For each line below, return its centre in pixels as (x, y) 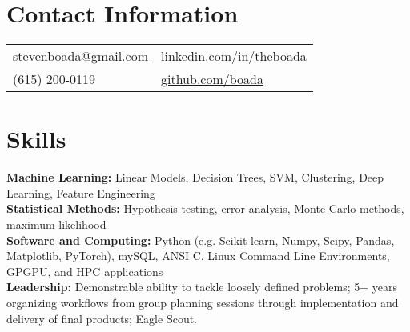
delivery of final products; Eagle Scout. (102, 318)
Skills (36, 139)
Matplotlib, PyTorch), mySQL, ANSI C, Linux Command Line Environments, (198, 256)
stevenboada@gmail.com (80, 56)
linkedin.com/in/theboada (233, 56)
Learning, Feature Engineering (81, 192)
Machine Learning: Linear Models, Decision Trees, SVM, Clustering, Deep (195, 177)
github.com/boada (212, 79)
